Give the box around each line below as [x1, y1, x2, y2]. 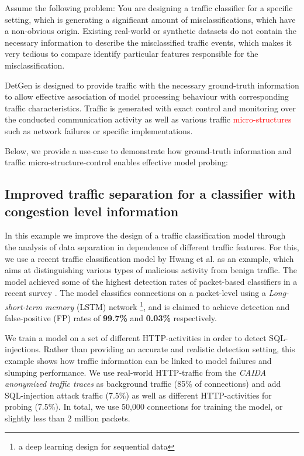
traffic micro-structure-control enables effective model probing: [5, 156, 228, 168]
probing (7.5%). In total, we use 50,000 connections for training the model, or [5, 400, 283, 413]
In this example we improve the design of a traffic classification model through [5, 229, 286, 241]
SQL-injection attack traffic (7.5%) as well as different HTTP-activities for [5, 389, 272, 401]
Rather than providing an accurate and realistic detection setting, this [43, 343, 295, 355]
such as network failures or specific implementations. [5, 124, 193, 137]
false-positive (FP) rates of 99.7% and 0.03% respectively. [5, 312, 217, 324]
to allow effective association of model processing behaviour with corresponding [5, 90, 289, 103]
